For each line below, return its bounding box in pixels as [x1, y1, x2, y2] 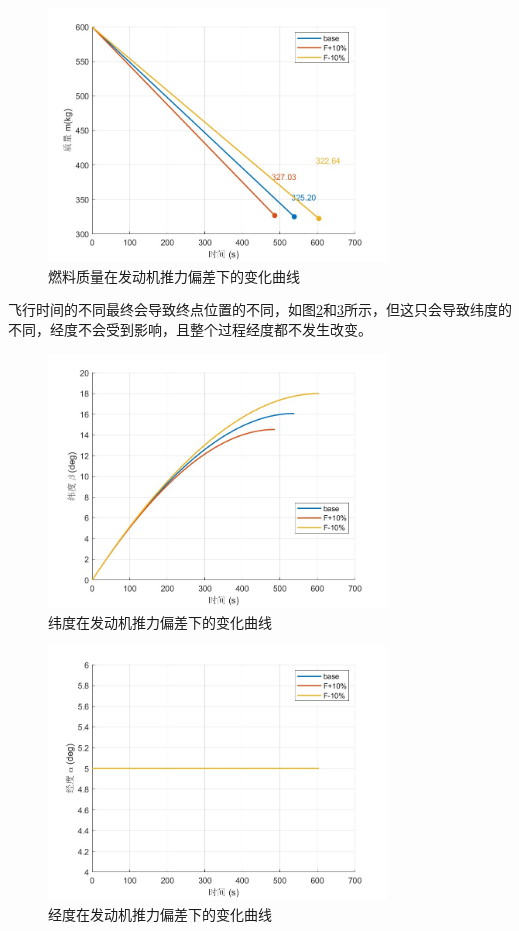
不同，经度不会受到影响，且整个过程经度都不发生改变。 [8, 319, 372, 340]
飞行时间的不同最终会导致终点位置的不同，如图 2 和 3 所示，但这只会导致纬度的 [8, 299, 512, 320]
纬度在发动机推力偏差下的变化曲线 [48, 611, 272, 632]
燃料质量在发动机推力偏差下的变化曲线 [48, 265, 300, 286]
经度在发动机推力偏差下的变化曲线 [48, 904, 272, 924]
